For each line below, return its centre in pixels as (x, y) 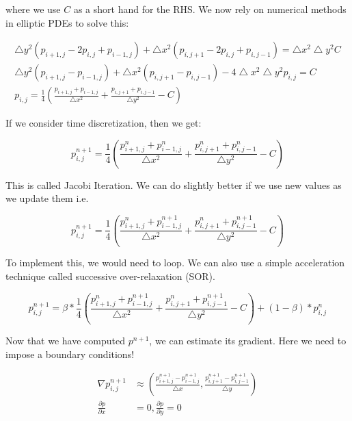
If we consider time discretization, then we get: (104, 123)
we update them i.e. (47, 198)
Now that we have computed (65, 341)
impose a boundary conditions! (70, 354)
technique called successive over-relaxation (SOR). (110, 276)
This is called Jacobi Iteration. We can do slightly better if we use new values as (174, 184)
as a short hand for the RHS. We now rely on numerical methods (210, 9)
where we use (33, 9)
